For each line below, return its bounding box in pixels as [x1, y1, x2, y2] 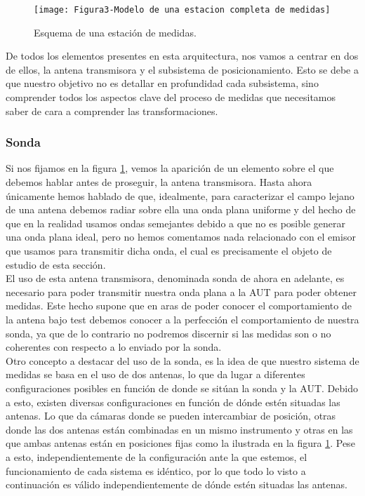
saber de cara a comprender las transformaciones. [6, 103, 218, 118]
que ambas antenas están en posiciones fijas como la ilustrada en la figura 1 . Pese [6, 436, 355, 450]
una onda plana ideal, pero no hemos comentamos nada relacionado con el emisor [6, 229, 356, 244]
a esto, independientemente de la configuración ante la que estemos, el [6, 449, 307, 464]
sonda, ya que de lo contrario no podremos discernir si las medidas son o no [6, 326, 331, 340]
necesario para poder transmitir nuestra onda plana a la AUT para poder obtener [6, 284, 357, 299]
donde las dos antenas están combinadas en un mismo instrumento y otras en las [6, 422, 353, 436]
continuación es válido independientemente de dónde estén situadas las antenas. [6, 477, 347, 492]
